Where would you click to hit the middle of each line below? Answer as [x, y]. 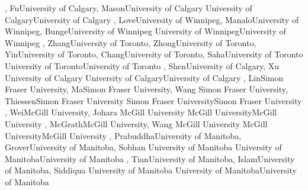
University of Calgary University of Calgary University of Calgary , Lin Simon [144, 77]
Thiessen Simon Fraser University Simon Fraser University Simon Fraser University [153, 100]
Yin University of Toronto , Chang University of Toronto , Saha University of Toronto [154, 54]
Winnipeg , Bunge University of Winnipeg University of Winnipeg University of [145, 31]
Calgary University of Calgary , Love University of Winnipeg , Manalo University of [152, 19]
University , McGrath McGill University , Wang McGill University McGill [136, 123]
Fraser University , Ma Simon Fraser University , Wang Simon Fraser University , [146, 89]
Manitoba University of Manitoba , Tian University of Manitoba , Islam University [150, 158]
